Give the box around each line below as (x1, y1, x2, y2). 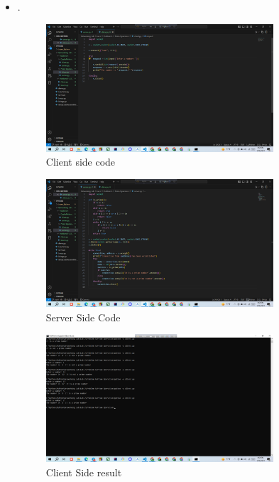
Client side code (45, 154, 116, 169)
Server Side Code (45, 309, 121, 324)
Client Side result (45, 464, 122, 479)
